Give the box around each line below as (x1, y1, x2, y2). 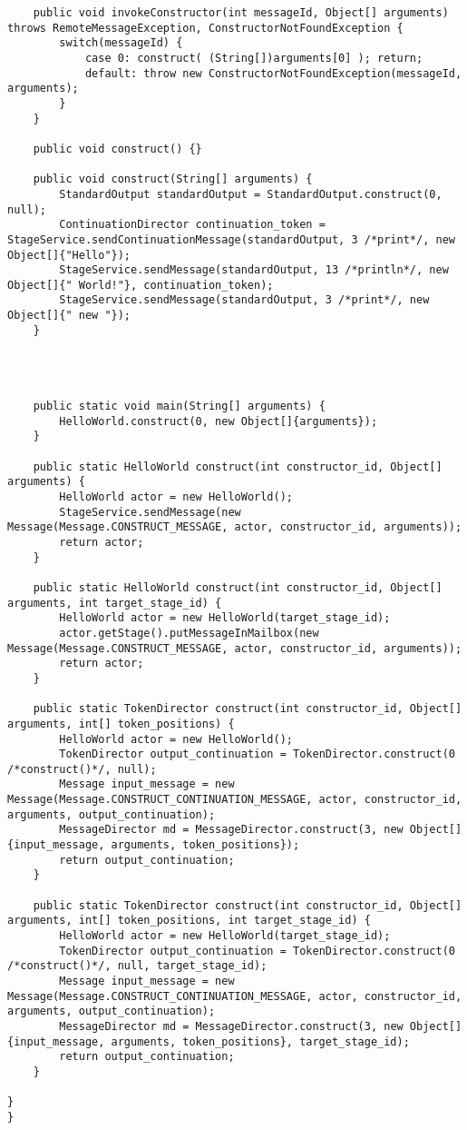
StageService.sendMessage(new (59, 505, 241, 519)
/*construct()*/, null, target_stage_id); (7, 959, 268, 973)
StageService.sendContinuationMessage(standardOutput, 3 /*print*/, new (7, 233, 455, 246)
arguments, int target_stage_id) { (7, 596, 222, 610)
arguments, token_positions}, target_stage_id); (111, 1035, 410, 1048)
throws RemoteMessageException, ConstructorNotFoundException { (7, 21, 404, 35)
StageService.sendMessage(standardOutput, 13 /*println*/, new (59, 263, 449, 277)
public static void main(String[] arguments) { (33, 400, 326, 413)
